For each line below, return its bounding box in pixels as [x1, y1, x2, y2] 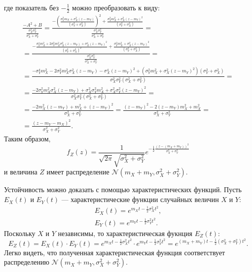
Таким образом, [4, 133, 51, 143]
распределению [4, 257, 49, 267]
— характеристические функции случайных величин [61, 194, 219, 204]
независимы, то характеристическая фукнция [58, 228, 192, 238]
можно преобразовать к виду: [72, 2, 160, 12]
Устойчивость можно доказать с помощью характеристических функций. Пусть [4, 184, 242, 195]
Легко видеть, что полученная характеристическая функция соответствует [4, 247, 225, 257]
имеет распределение [46, 167, 109, 177]
